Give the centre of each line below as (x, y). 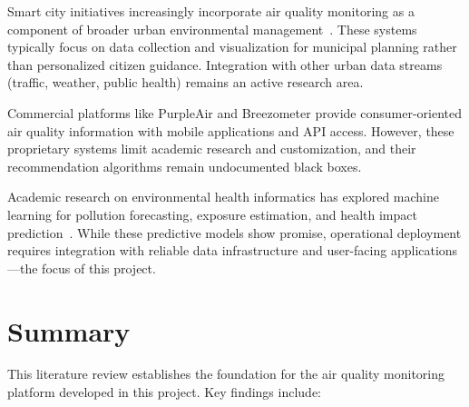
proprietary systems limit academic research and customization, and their (212, 149)
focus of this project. (99, 268)
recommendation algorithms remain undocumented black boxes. (185, 166)
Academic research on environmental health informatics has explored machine (224, 197)
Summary (69, 330)
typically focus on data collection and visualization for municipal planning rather (232, 47)
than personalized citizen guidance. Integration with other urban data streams (225, 64)
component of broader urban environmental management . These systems (212, 29)
